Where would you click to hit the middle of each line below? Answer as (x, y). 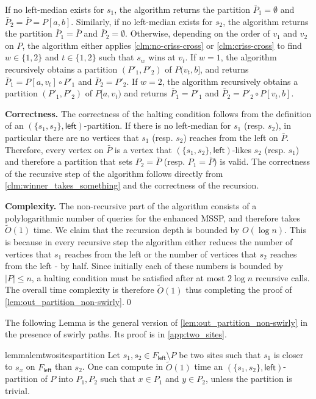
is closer (289, 354)
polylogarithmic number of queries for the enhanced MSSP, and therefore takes (153, 217)
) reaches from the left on (231, 137)
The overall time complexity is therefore (80, 289)
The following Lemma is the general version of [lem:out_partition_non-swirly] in (156, 322)
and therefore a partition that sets (69, 161)
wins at (162, 57)
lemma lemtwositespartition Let (63, 354)
